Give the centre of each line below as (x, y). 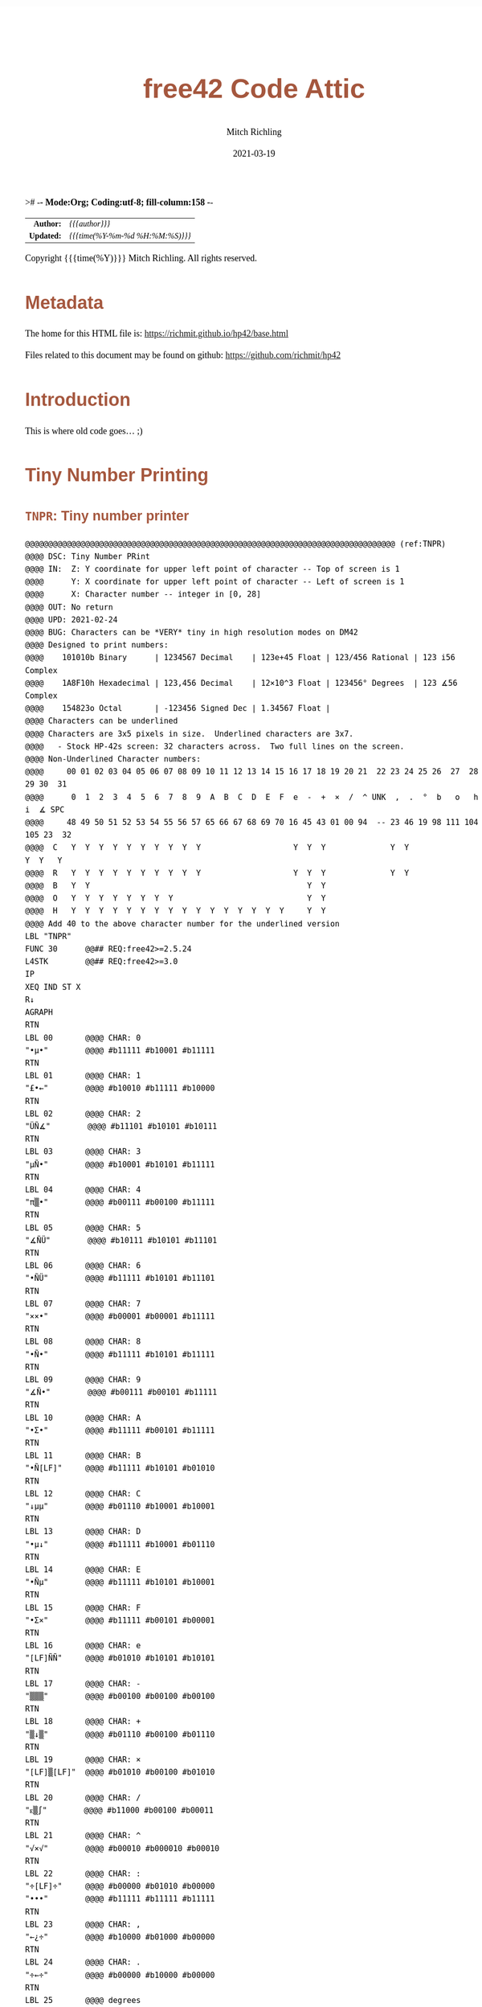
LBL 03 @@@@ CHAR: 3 (83, 1152)
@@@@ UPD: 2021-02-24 (71, 620)
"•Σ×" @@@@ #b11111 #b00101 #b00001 (120, 1620)
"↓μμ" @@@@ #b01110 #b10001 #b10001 (120, 1506)
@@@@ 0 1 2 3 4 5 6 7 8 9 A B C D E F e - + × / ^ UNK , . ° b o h (252, 797)
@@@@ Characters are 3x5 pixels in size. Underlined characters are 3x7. (189, 734)
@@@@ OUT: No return (69, 607)
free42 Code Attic (254, 88)
